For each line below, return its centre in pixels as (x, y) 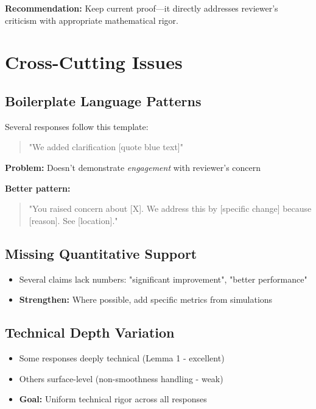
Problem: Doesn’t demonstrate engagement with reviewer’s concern (133, 167)
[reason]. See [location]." (73, 220)
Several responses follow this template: (77, 126)
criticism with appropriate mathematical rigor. (92, 20)
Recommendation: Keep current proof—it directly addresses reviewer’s (142, 8)
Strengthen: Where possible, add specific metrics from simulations (146, 299)
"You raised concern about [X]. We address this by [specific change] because (170, 208)
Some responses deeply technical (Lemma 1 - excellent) (122, 357)
